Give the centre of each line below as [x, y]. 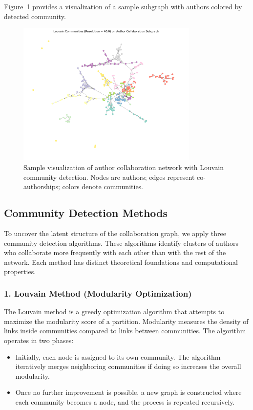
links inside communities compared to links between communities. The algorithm [125, 331]
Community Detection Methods [86, 213]
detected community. [35, 16]
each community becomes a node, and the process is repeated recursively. [125, 401]
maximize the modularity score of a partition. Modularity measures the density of [126, 321]
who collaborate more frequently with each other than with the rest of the [115, 252]
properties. [20, 271]
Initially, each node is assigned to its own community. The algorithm [118, 356]
